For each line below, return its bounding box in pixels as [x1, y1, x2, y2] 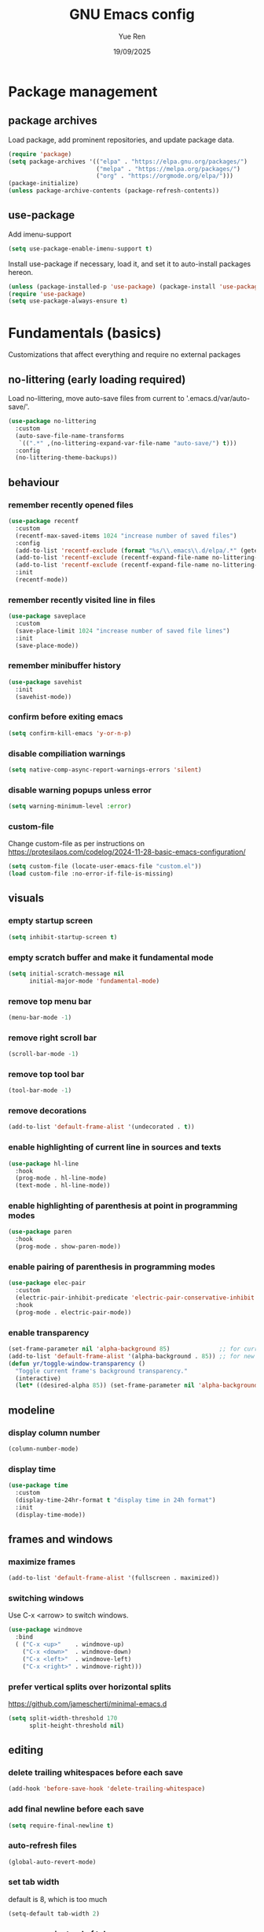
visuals [8, 892, 45, 905]
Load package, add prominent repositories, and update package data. [8, 135, 234, 144]
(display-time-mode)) [15, 1510, 86, 1518]
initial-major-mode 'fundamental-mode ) [28, 977, 159, 985]
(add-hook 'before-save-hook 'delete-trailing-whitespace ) [8, 1785, 206, 1793]
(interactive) [15, 1374, 61, 1382]
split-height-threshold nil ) [28, 1722, 125, 1730]
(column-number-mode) [8, 1444, 79, 1453]
